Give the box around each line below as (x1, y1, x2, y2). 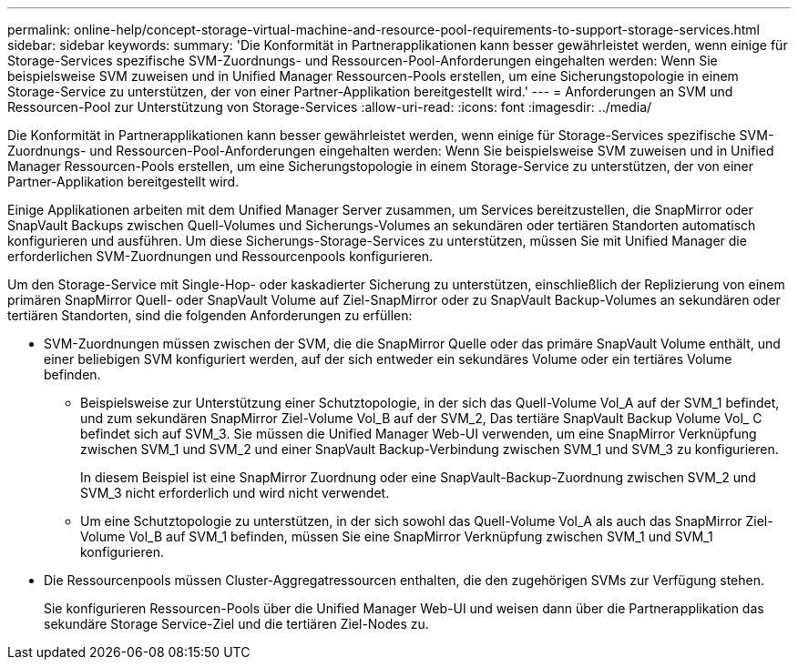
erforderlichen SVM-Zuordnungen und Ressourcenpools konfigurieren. (7, 248, 434, 264)
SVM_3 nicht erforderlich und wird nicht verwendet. (80, 485, 390, 500)
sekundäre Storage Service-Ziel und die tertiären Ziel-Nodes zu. (44, 616, 429, 632)
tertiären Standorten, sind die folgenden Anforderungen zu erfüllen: (7, 308, 413, 323)
